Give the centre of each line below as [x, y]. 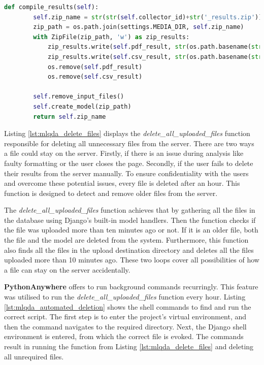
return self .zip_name [70, 117]
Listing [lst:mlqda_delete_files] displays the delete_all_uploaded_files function [127, 133]
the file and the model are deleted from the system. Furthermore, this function [126, 240]
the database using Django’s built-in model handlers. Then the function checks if [130, 220]
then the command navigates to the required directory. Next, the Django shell [125, 326]
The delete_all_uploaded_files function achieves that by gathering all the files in [130, 210]
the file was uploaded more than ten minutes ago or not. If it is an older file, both [131, 230]
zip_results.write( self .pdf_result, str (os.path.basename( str [155, 47]
